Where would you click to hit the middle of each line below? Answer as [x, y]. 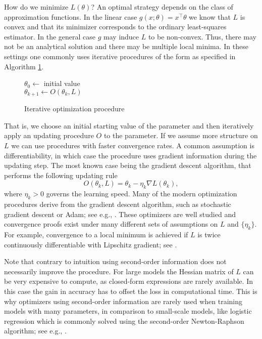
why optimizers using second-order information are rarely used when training [123, 301]
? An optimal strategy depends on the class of [162, 7]
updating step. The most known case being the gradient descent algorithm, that [128, 165]
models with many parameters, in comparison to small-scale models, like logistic [128, 311]
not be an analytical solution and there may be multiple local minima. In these [126, 46]
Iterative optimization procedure [74, 109]
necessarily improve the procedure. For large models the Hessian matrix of [119, 271]
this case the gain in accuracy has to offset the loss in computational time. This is [131, 291]
